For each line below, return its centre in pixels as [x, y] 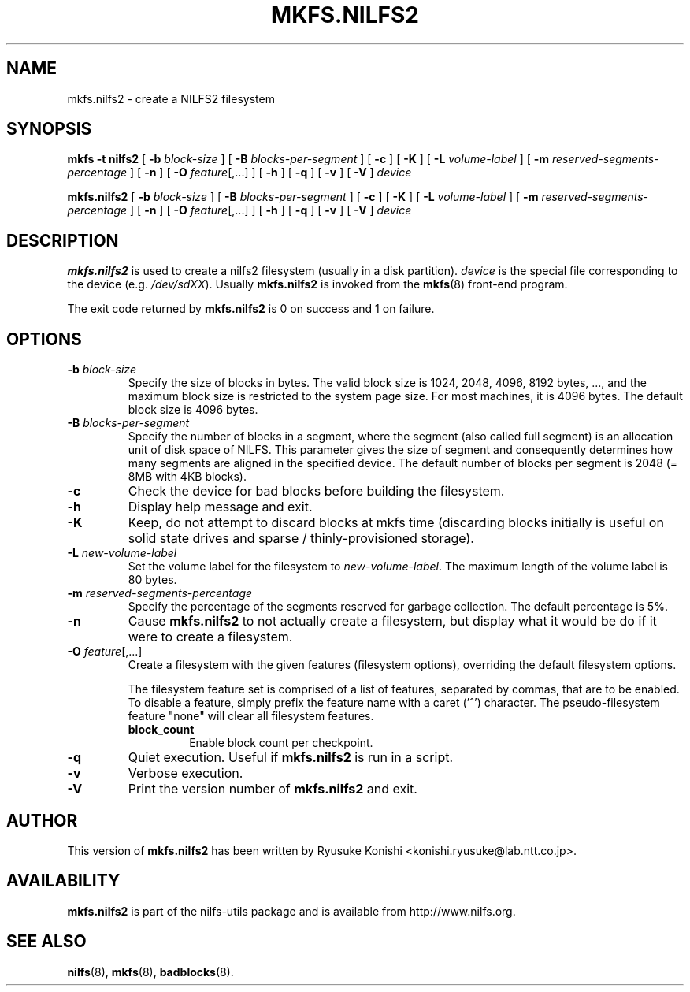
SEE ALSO [46, 942]
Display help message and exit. [220, 507]
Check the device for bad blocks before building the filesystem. [316, 491]
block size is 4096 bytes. [193, 410]
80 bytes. [152, 580]
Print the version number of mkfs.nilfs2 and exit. [273, 789]
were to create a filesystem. [210, 637]
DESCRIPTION [63, 240]
